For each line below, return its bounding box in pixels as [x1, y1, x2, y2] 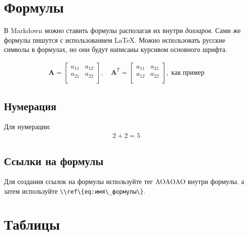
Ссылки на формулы [4, 153, 104, 169]
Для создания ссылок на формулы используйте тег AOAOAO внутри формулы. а [4, 176, 244, 186]
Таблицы [4, 214, 60, 234]
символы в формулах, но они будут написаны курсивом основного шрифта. [4, 44, 228, 54]
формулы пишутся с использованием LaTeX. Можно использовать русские [4, 34, 226, 45]
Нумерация [4, 99, 56, 114]
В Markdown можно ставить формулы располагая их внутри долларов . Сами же [4, 25, 241, 35]
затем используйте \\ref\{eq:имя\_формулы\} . [4, 185, 146, 196]
